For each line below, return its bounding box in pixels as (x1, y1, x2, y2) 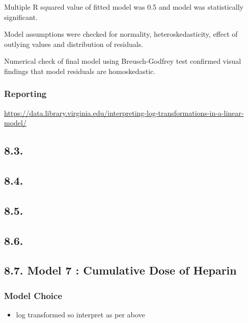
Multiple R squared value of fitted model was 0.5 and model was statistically (4, 2, 243, 12)
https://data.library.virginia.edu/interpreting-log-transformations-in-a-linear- (4, 107, 244, 118)
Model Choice (4, 289, 63, 302)
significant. (4, 11, 38, 22)
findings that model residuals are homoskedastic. (4, 65, 156, 76)
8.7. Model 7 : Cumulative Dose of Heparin (4, 262, 237, 278)
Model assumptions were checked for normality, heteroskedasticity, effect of (4, 29, 238, 39)
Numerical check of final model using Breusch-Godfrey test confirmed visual (4, 56, 241, 66)
